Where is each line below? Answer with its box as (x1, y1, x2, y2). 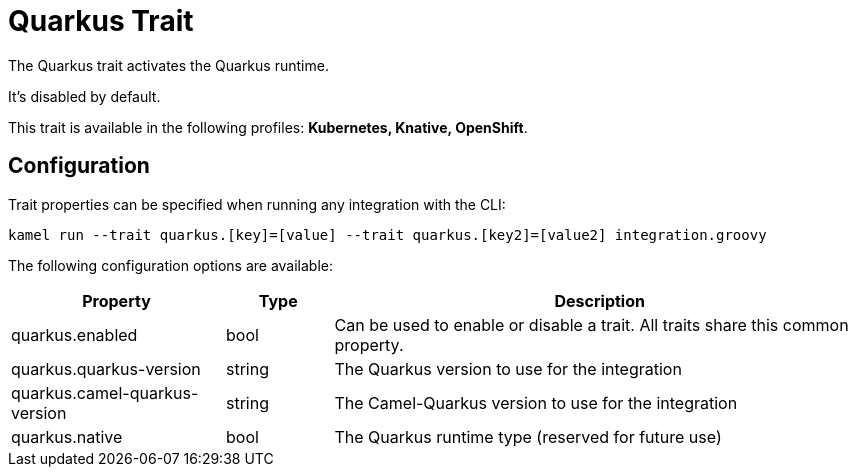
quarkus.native (11, 426, 123, 447)
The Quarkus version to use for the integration (334, 358, 682, 379)
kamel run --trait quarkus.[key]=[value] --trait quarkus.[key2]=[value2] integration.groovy (8, 226, 767, 243)
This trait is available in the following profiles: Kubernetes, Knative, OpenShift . (8, 118, 528, 136)
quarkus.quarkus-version (11, 358, 201, 379)
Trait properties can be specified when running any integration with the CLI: (8, 195, 506, 213)
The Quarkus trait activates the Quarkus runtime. (8, 56, 329, 74)
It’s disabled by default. (8, 87, 161, 105)
